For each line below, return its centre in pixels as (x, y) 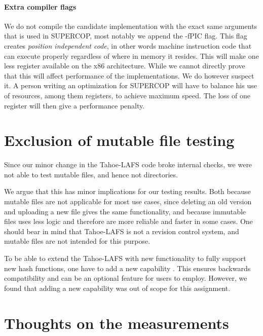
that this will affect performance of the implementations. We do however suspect (129, 75)
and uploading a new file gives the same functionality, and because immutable (125, 211)
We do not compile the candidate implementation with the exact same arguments (131, 26)
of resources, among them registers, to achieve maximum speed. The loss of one (127, 95)
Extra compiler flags (40, 6)
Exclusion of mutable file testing (119, 140)
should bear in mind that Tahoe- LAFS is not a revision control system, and (122, 231)
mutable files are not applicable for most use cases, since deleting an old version (128, 201)
